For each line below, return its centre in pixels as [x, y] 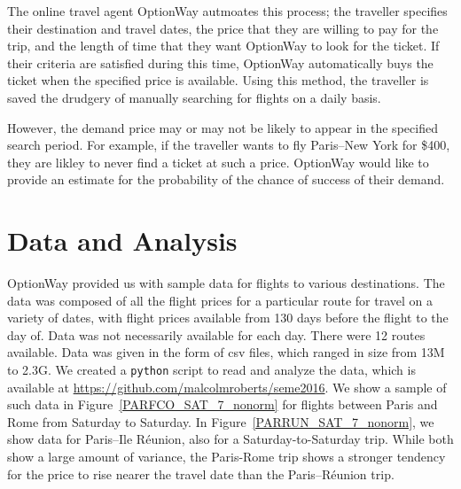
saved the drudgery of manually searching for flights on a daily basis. [194, 97]
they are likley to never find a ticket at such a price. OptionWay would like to [218, 162]
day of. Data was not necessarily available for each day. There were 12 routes [216, 334]
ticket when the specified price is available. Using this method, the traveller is [218, 80]
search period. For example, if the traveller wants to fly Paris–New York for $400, [229, 145]
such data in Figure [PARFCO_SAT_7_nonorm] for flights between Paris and [223, 404]
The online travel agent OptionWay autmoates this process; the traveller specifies [227, 11]
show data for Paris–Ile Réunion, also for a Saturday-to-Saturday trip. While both [230, 439]
